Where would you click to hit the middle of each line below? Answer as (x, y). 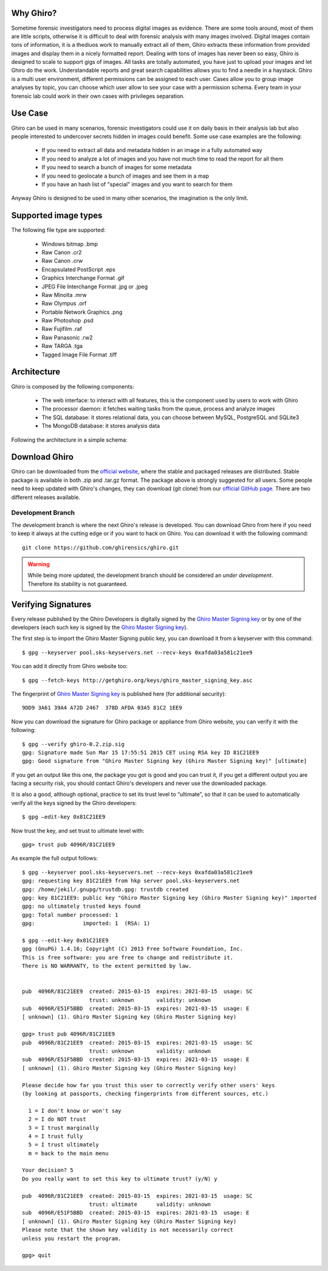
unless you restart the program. (72, 1238)
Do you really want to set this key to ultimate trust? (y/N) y (120, 1179)
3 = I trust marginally (64, 1128)
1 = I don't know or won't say (75, 1111)
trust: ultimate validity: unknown (150, 1204)
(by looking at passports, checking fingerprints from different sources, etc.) (145, 1093)
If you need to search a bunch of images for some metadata (117, 167)
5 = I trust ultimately (64, 1145)
